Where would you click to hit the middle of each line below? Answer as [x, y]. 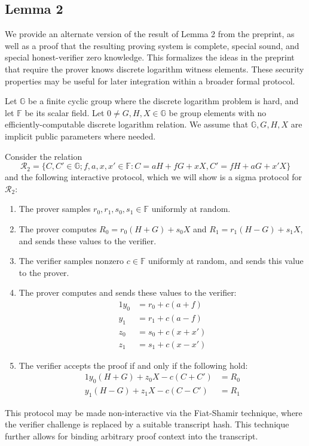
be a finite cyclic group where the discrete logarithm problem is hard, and [163, 101]
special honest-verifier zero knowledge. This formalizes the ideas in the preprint [150, 57]
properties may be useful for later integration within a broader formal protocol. [150, 81]
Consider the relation [44, 156]
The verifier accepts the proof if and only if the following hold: [133, 365]
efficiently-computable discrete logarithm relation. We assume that [127, 124]
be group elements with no [218, 112]
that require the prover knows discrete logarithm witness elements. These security [154, 69]
